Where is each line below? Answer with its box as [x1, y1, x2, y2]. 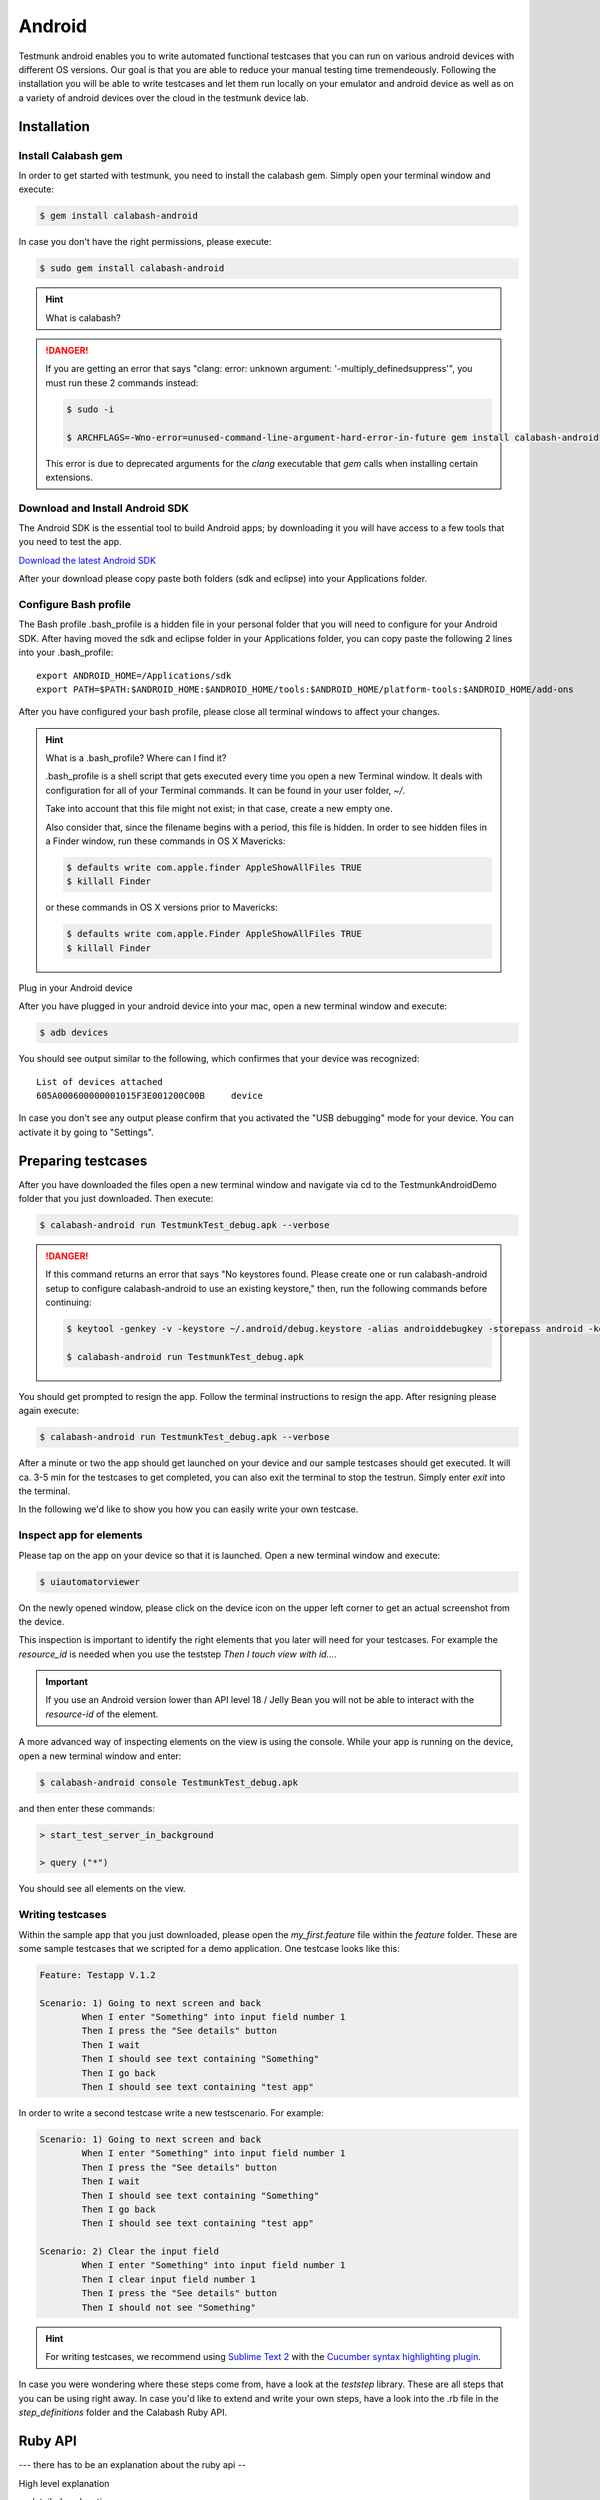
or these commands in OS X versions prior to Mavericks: [45, 901, 279, 914]
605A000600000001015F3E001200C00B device [36, 1090, 264, 1101]
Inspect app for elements [18, 1528, 144, 1542]
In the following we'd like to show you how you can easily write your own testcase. [18, 1503, 359, 1515]
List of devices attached [36, 1076, 164, 1087]
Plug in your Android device [18, 981, 133, 994]
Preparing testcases [18, 1152, 148, 1169]
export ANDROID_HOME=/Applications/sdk [36, 670, 232, 681]
